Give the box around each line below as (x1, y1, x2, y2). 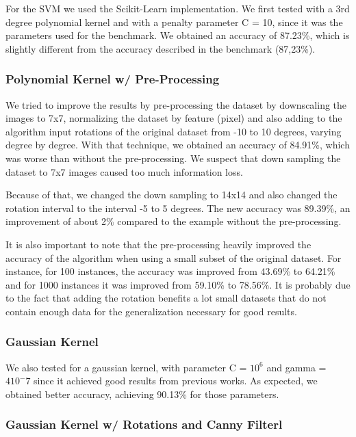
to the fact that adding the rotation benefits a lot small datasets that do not (5, 291, 327, 305)
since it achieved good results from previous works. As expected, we (34, 373, 318, 388)
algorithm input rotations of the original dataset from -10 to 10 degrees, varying (5, 124, 342, 138)
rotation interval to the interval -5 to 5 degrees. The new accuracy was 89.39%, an (5, 200, 351, 215)
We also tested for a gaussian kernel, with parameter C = (5, 360, 247, 374)
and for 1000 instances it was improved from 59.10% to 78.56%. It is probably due (5, 277, 351, 291)
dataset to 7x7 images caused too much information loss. (5, 164, 243, 178)
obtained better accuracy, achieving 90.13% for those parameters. (5, 386, 279, 401)
